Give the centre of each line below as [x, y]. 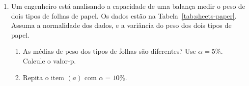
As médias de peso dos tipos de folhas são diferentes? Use [109, 51]
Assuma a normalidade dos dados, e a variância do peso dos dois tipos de [121, 25]
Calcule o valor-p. [49, 60]
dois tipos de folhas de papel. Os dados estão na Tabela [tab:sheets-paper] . [124, 15]
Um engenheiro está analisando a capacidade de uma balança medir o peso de [128, 6]
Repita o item [43, 77]
